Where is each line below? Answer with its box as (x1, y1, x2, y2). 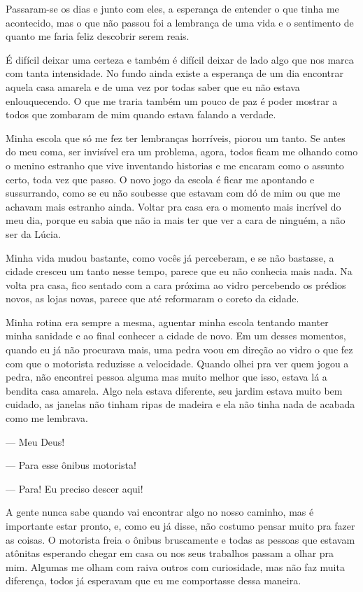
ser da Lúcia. (6, 226, 61, 241)
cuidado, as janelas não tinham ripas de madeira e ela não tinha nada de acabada (6, 397, 355, 411)
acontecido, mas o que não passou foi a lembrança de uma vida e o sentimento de (6, 15, 354, 29)
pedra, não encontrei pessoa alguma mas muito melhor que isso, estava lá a (6, 369, 327, 384)
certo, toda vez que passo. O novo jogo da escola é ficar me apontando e (6, 171, 315, 186)
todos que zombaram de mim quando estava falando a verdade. (6, 107, 276, 122)
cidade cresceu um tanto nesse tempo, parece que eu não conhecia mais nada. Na (6, 264, 353, 279)
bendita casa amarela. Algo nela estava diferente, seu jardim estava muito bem (6, 383, 343, 397)
